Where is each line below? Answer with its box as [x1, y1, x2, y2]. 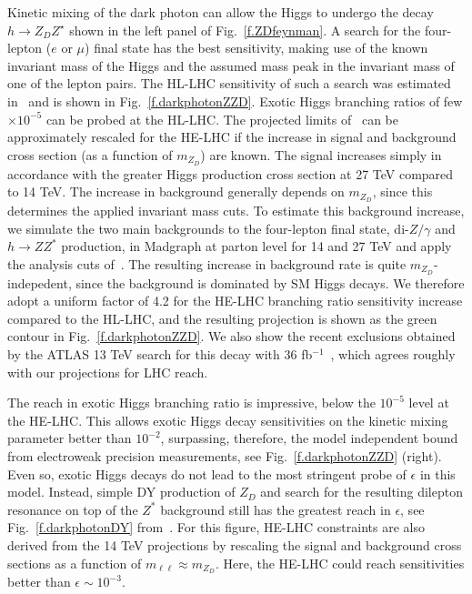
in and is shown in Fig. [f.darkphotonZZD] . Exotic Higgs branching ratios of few [7, 91, 463, 110]
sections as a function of [7, 553, 142, 572]
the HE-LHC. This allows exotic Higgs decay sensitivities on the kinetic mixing [7, 410, 448, 429]
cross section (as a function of [7, 145, 173, 164]
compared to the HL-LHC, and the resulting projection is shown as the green [7, 308, 437, 327]
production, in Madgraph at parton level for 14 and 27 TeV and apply [61, 237, 452, 256]
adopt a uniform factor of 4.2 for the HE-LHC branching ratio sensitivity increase [7, 291, 463, 310]
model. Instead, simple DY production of [7, 482, 236, 501]
